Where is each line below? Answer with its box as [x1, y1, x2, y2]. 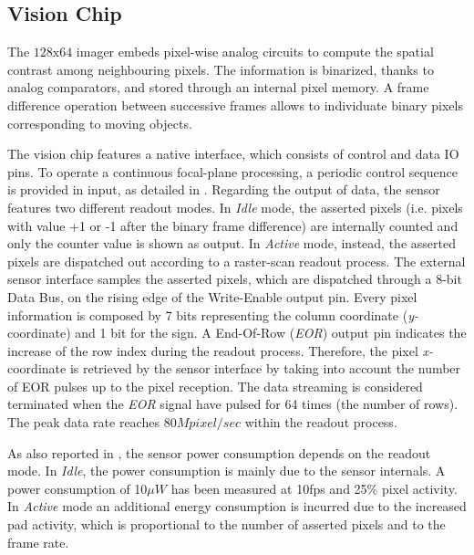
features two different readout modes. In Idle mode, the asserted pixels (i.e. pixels [7, 197, 463, 216]
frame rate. [7, 532, 69, 551]
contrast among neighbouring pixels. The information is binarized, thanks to [7, 59, 434, 79]
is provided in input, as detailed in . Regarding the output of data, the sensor [7, 180, 440, 199]
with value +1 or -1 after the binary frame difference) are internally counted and [7, 215, 459, 235]
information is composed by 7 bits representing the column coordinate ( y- [7, 305, 418, 324]
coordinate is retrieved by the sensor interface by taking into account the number [7, 359, 461, 378]
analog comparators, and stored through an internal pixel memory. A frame [7, 78, 429, 97]
